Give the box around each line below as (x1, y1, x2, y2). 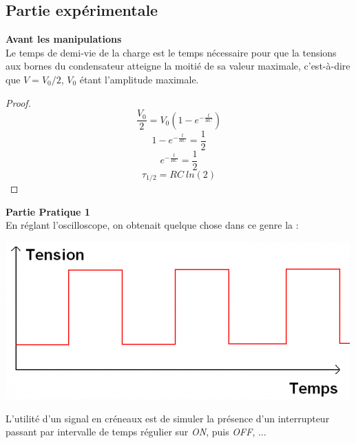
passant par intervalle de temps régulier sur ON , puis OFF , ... (6, 424, 266, 439)
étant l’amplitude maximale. (79, 72, 199, 86)
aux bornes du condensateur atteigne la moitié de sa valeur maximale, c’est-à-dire (6, 59, 350, 73)
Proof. (6, 95, 31, 110)
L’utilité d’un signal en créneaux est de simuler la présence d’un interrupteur (6, 411, 330, 425)
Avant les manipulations (6, 32, 122, 46)
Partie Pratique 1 (6, 204, 90, 218)
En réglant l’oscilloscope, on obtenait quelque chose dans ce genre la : (6, 218, 299, 232)
